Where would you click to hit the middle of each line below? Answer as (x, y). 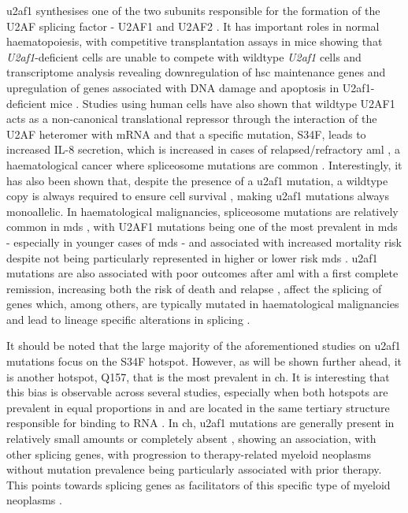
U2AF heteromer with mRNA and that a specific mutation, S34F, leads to (186, 134)
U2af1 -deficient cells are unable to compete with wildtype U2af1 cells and (184, 56)
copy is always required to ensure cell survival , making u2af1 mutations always (198, 196)
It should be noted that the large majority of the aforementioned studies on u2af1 (204, 346)
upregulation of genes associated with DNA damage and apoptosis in (173, 87)
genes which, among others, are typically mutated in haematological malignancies (203, 304)
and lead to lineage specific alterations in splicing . (128, 319)
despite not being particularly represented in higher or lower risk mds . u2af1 (192, 257)
